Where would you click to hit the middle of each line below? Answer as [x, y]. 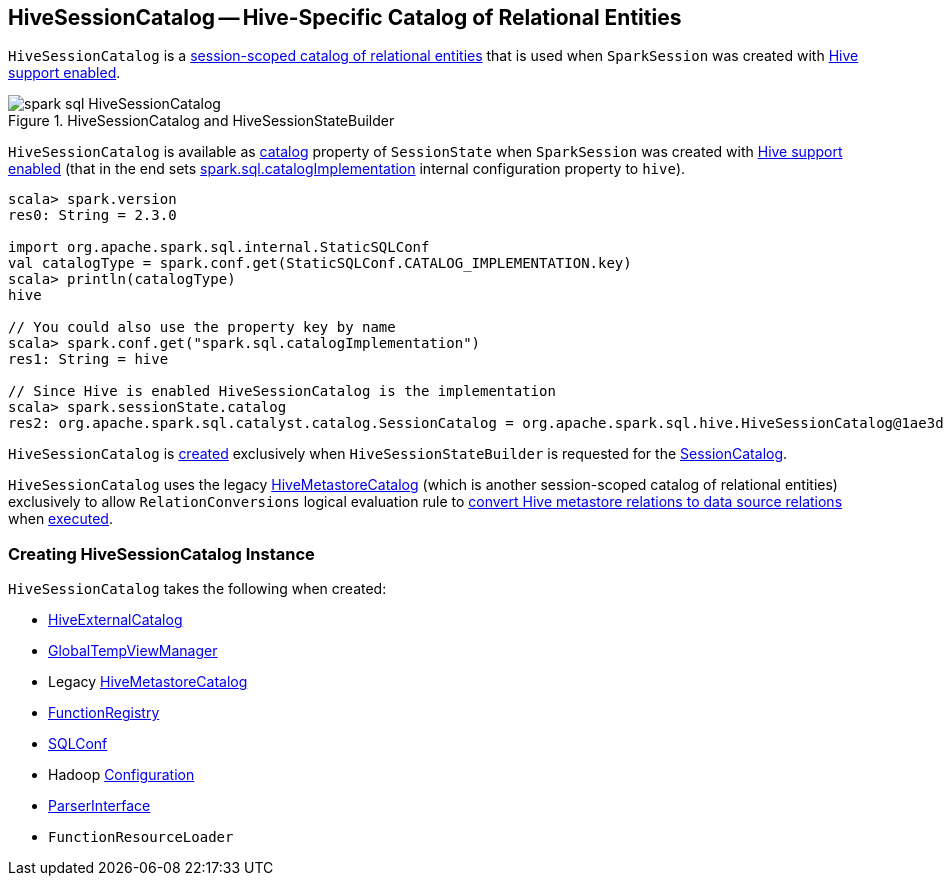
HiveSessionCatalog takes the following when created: [197, 589]
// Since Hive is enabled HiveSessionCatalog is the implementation [282, 391]
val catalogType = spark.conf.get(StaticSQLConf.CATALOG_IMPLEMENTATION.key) [320, 263]
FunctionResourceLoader [141, 837]
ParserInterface [99, 806]
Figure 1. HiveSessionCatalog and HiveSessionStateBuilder [201, 121]
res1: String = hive [88, 359]
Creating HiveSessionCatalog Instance [161, 553]
